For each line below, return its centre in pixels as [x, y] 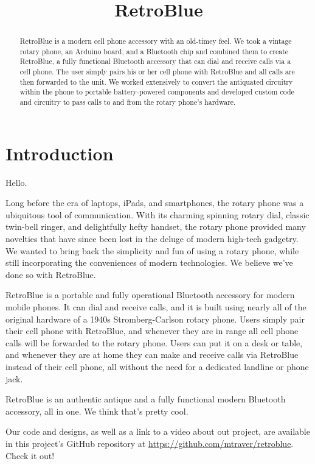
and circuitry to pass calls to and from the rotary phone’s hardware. [128, 102]
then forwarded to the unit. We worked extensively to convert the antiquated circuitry [156, 81]
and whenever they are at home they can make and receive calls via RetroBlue [152, 355]
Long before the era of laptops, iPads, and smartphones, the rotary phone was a [155, 203]
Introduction [60, 153]
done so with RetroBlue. [51, 274]
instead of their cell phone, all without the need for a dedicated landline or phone [157, 367]
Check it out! [30, 455]
